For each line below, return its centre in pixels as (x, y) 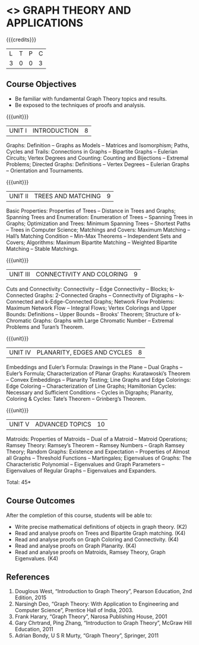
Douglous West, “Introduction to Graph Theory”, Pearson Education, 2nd (103, 591)
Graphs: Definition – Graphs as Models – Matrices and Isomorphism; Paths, (98, 145)
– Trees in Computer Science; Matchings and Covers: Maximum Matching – (98, 229)
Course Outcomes (41, 501)
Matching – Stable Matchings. (42, 248)
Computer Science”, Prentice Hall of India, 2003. (74, 610)
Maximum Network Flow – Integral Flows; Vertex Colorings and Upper (91, 308)
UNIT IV (20, 352)
